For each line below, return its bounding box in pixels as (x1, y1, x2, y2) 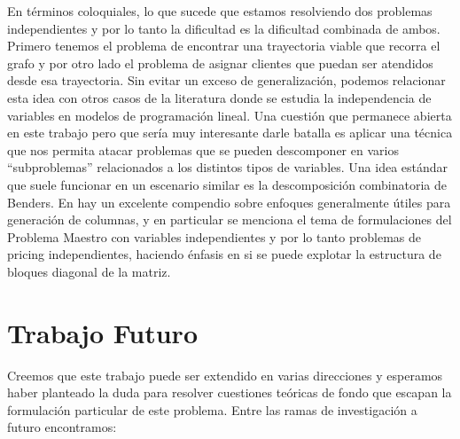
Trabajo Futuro (7, 314, 198, 350)
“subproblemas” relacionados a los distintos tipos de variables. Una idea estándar (7, 158, 448, 176)
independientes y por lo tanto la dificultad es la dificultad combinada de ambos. (7, 19, 441, 37)
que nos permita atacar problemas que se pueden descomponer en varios (7, 140, 399, 159)
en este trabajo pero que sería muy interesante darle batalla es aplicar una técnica (7, 123, 453, 142)
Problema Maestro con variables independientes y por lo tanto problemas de (7, 227, 421, 246)
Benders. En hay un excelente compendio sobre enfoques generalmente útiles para (7, 192, 451, 211)
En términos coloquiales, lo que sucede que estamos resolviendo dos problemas (7, 2, 433, 20)
